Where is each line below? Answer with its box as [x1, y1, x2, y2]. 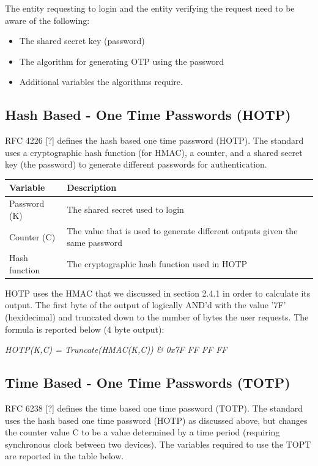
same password [67, 236, 123, 249]
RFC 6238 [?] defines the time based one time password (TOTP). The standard [5, 402, 303, 415]
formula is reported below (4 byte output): [5, 322, 165, 335]
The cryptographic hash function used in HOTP [67, 257, 248, 270]
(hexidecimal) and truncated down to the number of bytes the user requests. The [5, 311, 309, 324]
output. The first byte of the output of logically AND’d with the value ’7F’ [5, 298, 286, 311]
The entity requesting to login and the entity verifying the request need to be [5, 2, 295, 14]
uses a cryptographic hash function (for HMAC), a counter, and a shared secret [5, 146, 303, 158]
